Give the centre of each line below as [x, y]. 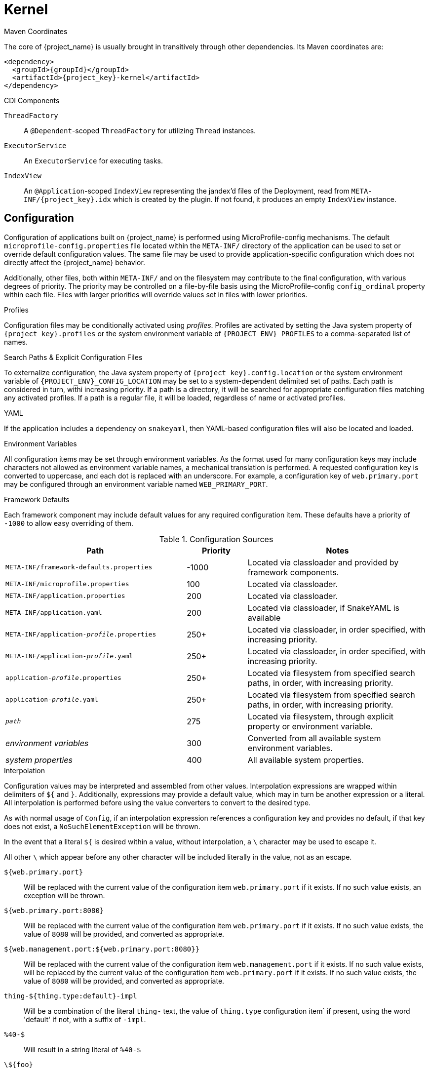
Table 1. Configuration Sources [216, 539]
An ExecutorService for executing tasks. [94, 160]
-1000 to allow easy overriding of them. [69, 523]
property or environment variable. [310, 726]
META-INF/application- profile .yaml [69, 656]
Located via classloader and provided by [323, 562]
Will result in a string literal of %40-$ [82, 1049]
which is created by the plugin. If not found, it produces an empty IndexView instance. [254, 199]
